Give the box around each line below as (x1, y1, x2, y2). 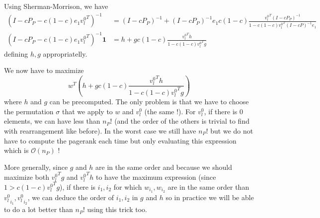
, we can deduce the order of (27, 192, 114, 202)
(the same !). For (144, 106, 196, 116)
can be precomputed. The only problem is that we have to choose (49, 96, 249, 107)
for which (113, 182, 142, 192)
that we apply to (62, 106, 113, 116)
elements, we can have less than (4, 116, 100, 126)
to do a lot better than (4, 204, 73, 215)
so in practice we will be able (165, 192, 254, 202)
